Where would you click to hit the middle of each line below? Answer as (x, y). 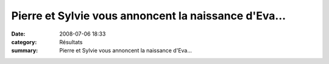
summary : (25, 51)
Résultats (71, 42)
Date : (18, 34)
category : (24, 42)
